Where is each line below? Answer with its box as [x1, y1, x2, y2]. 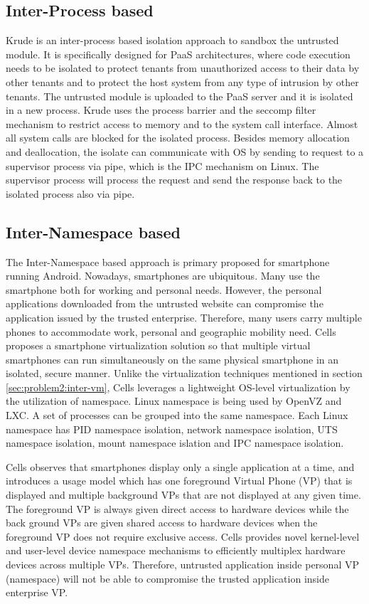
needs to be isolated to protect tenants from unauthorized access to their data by [6, 60, 360, 75]
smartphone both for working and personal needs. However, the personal [6, 282, 322, 297]
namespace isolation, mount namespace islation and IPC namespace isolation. [6, 435, 344, 450]
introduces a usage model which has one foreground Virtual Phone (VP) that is [6, 473, 353, 488]
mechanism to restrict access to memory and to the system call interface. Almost [6, 116, 358, 131]
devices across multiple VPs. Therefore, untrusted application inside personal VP [6, 557, 359, 571]
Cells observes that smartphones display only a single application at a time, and [6, 459, 355, 474]
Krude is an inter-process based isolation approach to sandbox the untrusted [6, 33, 339, 48]
